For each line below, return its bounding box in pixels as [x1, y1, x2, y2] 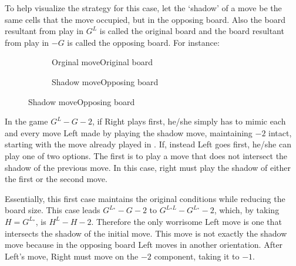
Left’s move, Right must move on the [5, 250, 139, 262]
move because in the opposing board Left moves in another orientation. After [5, 238, 283, 251]
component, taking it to [154, 250, 240, 262]
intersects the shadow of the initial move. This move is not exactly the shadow [5, 227, 287, 239]
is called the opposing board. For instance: [67, 36, 220, 48]
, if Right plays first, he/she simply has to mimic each [92, 115, 286, 127]
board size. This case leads [5, 204, 100, 216]
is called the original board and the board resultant [99, 25, 284, 37]
